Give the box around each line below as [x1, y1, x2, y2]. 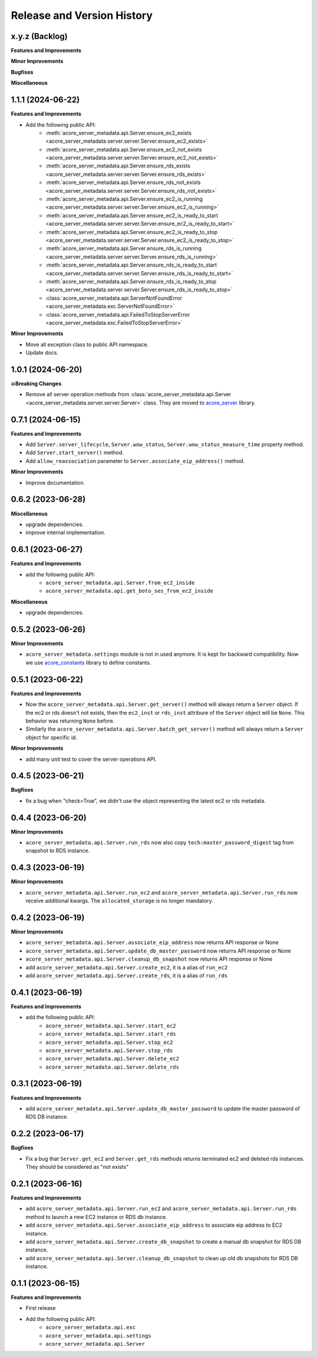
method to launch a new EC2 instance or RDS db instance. [25, 1213, 168, 1220]
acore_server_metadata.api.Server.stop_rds [45, 1047, 173, 1054]
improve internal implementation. [25, 529, 105, 536]
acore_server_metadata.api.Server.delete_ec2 [45, 1056, 180, 1062]
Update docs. [25, 349, 59, 356]
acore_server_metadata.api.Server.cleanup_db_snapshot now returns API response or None [25, 955, 273, 962]
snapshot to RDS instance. [25, 847, 90, 855]
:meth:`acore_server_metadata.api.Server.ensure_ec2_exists [45, 129, 192, 136]
